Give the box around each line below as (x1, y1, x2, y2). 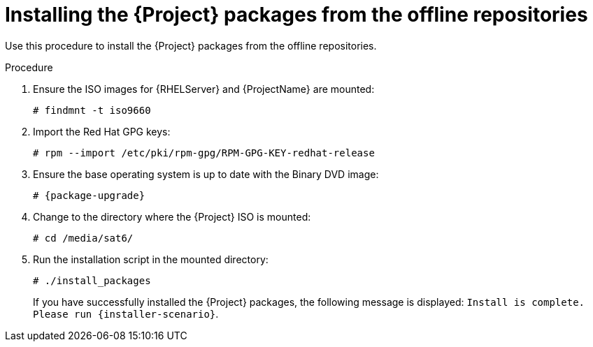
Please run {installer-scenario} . (33, 307, 219, 320)
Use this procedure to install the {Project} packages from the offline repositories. (5, 39, 377, 52)
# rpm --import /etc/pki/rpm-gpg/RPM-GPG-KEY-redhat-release (33, 147, 375, 158)
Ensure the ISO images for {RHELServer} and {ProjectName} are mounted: (33, 82, 375, 95)
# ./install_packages (33, 274, 151, 286)
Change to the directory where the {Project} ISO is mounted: (33, 210, 311, 223)
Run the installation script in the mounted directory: (33, 253, 269, 265)
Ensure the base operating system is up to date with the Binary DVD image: (33, 168, 379, 180)
